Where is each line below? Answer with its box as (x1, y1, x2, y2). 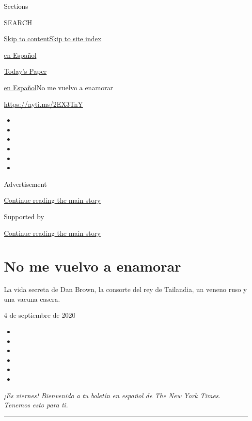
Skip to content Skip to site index (4, 33, 102, 44)
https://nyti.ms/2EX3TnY (4, 98, 83, 109)
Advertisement (4, 178, 47, 189)
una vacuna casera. (4, 293, 60, 304)
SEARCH (4, 17, 32, 27)
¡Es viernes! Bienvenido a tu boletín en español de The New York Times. (4, 390, 221, 400)
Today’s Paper (4, 66, 47, 76)
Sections (4, 1, 28, 11)
